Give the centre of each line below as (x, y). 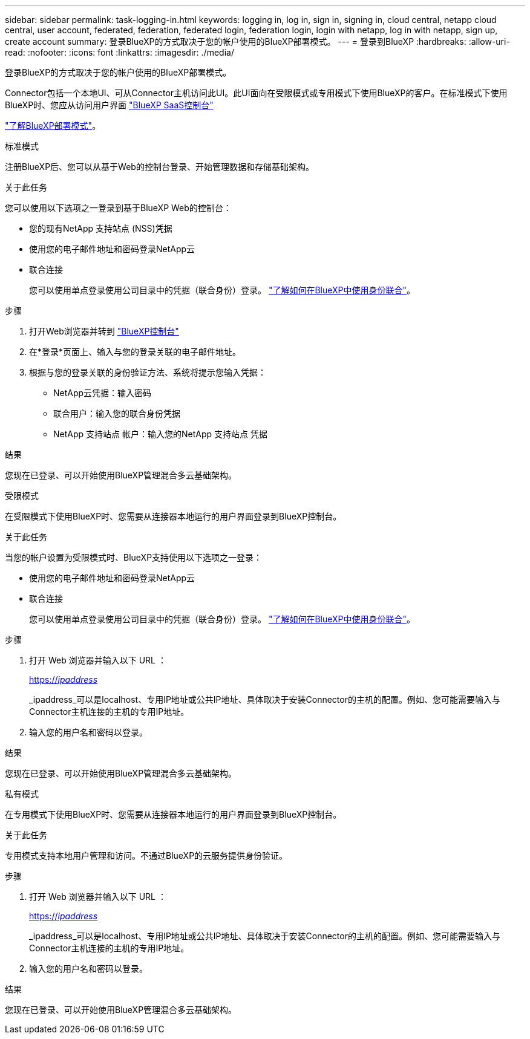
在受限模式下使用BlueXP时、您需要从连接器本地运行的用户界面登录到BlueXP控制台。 (173, 516)
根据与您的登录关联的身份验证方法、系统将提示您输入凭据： (148, 372)
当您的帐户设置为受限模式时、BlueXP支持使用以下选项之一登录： (134, 557)
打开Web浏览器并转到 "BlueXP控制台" (104, 331)
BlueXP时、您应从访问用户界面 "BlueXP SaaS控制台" (109, 105)
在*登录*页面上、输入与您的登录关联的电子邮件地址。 (135, 352)
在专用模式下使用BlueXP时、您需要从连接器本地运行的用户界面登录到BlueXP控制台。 (173, 814)
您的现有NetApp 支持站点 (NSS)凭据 (101, 228)
